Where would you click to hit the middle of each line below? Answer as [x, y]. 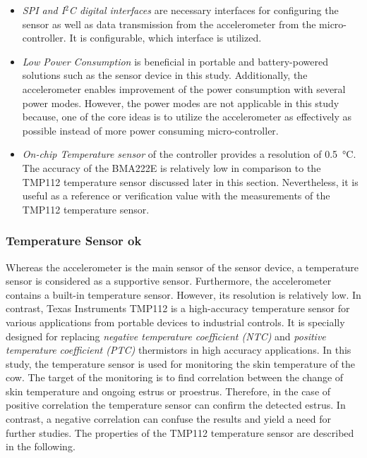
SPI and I [44, 10]
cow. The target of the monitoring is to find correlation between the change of [175, 377]
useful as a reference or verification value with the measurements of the [176, 196]
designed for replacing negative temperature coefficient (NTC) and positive [166, 336]
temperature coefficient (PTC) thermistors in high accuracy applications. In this [179, 350]
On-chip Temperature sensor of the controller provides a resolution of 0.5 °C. [189, 154]
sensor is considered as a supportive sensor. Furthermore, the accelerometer [169, 281]
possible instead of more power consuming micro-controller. [150, 130]
